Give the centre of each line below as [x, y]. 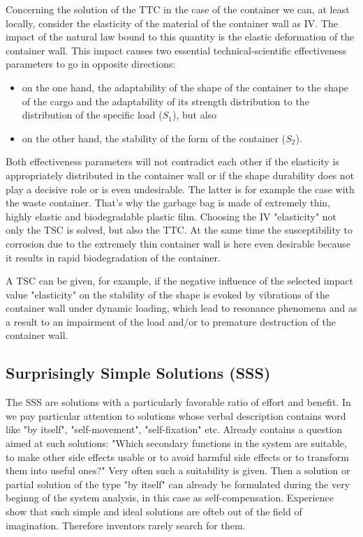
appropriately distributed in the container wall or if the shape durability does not [180, 175]
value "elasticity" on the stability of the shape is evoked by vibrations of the [168, 294]
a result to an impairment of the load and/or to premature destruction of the [171, 321]
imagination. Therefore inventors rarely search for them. [126, 525]
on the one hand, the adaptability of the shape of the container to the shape [185, 87]
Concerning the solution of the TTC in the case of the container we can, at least [178, 9]
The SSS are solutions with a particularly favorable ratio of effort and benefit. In [178, 402]
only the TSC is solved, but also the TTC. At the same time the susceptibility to [179, 230]
